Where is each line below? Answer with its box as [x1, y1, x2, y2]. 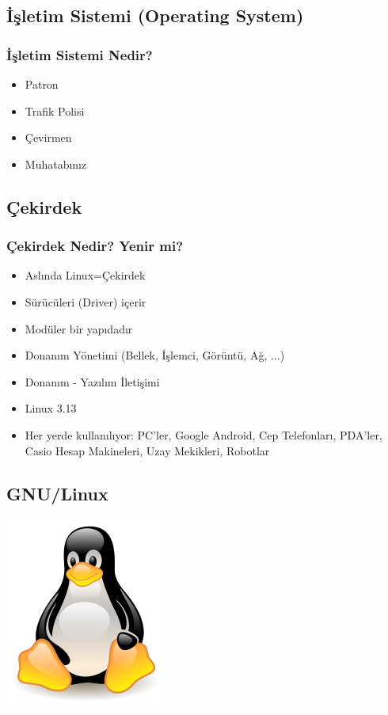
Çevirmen [25, 129, 72, 146]
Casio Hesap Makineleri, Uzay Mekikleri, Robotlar [25, 442, 270, 458]
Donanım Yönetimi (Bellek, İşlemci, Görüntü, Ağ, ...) [25, 347, 285, 363]
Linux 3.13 [25, 400, 77, 416]
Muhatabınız [25, 155, 87, 172]
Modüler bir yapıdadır [25, 320, 133, 337]
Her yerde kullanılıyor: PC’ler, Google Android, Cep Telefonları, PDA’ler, [25, 426, 382, 443]
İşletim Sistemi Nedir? [6, 44, 153, 64]
